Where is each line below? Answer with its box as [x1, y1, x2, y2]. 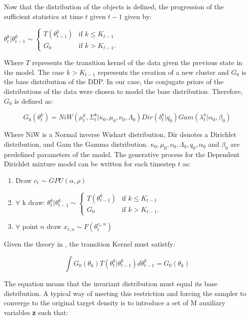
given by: [124, 11, 152, 21]
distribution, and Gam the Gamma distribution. [4, 138, 148, 149]
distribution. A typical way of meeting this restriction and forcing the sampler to [4, 288, 247, 298]
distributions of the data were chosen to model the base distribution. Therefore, [4, 86, 243, 96]
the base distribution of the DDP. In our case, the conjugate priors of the [4, 76, 224, 87]
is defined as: [14, 95, 53, 106]
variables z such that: [4, 307, 68, 317]
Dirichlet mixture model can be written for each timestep [4, 159, 176, 169]
